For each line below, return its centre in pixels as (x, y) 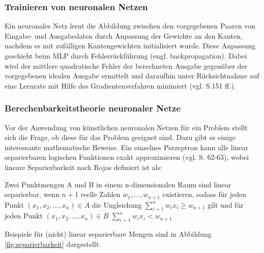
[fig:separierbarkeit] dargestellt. (53, 244)
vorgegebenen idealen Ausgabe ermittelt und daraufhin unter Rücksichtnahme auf (132, 76)
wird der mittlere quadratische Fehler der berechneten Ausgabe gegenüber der (126, 65)
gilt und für (226, 204)
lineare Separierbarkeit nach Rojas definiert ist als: (83, 167)
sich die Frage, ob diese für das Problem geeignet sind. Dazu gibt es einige (120, 137)
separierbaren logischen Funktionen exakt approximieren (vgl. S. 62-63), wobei (127, 157)
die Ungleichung (117, 204)
